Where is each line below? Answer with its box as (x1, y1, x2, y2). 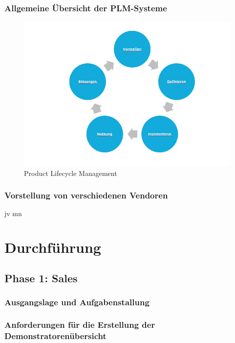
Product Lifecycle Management (24, 168, 117, 178)
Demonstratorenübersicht (4, 330, 107, 342)
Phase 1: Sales (4, 270, 78, 286)
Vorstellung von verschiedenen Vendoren (4, 189, 168, 201)
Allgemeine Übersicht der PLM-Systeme (4, 1, 167, 14)
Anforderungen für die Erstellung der (4, 318, 155, 331)
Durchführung (4, 237, 101, 257)
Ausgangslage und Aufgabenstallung (4, 296, 150, 308)
